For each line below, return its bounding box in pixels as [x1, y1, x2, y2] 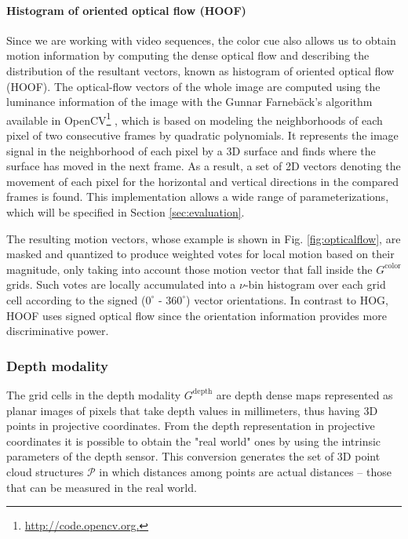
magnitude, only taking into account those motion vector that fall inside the [6, 260, 373, 277]
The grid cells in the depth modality [6, 386, 181, 402]
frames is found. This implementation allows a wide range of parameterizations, [6, 188, 389, 205]
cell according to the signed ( [6, 291, 146, 308]
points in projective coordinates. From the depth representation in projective [6, 417, 375, 434]
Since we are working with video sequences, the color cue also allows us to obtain [6, 31, 396, 48]
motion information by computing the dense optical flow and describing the [6, 47, 370, 64]
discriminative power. [6, 322, 109, 339]
